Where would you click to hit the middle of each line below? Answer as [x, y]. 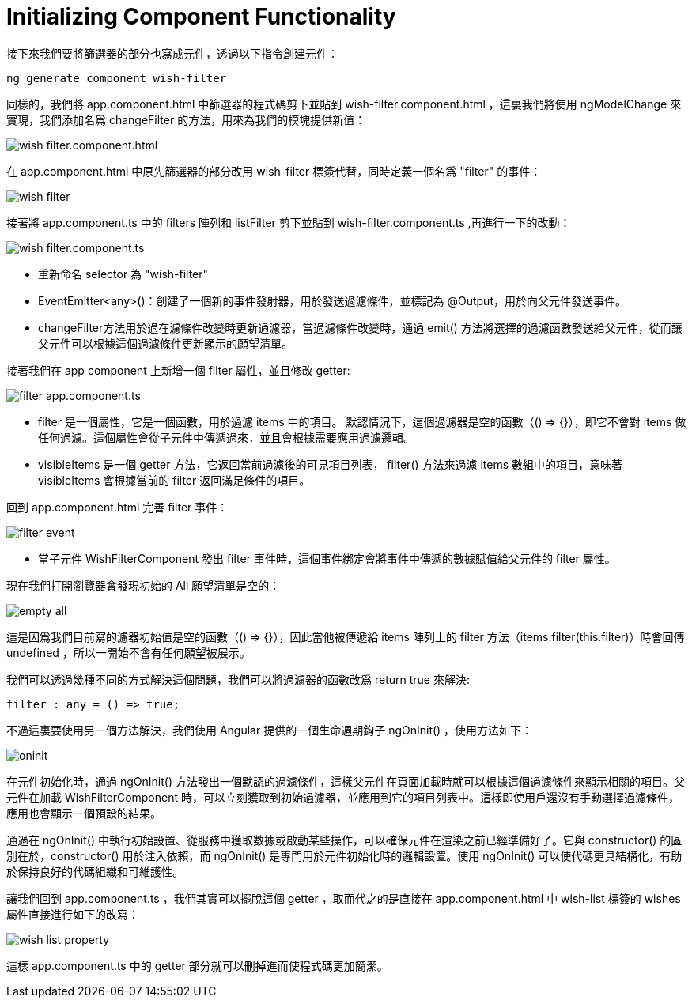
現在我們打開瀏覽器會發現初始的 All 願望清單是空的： [144, 585]
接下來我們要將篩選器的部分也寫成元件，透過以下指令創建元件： [172, 53]
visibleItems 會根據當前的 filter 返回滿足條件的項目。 [174, 480]
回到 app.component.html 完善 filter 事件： [117, 507]
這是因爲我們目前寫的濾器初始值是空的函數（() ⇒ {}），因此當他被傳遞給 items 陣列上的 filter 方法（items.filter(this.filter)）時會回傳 [346, 636]
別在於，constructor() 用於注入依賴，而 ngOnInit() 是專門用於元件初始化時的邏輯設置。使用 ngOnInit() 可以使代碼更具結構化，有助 [344, 855]
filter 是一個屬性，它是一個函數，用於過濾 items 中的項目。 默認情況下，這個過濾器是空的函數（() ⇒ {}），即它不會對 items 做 [362, 421]
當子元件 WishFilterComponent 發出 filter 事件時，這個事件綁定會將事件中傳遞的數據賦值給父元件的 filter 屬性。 [327, 558]
